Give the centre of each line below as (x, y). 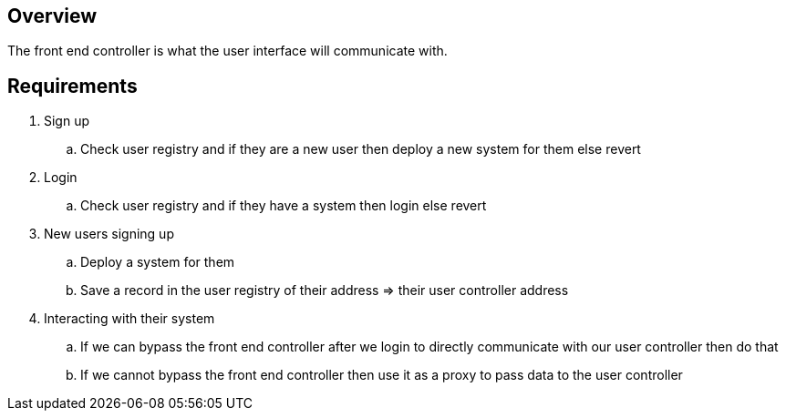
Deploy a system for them (158, 262)
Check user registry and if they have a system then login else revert (284, 206)
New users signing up (109, 234)
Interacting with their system (129, 319)
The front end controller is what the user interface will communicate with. (228, 51)
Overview (52, 16)
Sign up (67, 121)
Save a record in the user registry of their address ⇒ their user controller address (325, 291)
